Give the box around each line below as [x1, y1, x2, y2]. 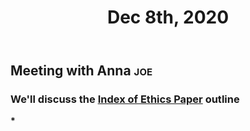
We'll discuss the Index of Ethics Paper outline [10, 92, 240, 106]
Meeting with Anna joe [10, 62, 153, 80]
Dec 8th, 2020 [106, 6, 230, 29]
